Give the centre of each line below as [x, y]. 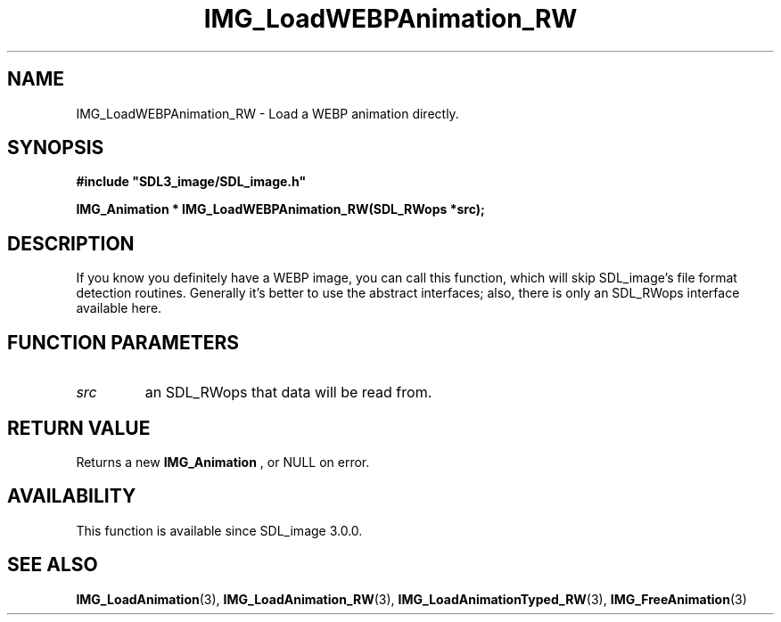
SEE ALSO [53, 565]
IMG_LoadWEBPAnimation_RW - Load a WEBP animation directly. [267, 113]
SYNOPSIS [56, 148]
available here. [119, 308]
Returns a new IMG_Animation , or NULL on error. [223, 462]
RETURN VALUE [79, 428]
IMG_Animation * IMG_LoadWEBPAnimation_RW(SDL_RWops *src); [280, 209]
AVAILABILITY [72, 496]
